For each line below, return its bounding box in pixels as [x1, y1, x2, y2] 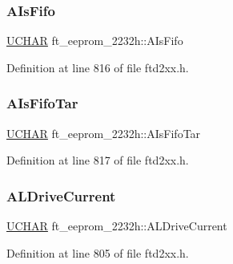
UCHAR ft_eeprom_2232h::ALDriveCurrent [6, 217, 227, 234]
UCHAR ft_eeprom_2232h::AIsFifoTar [6, 124, 201, 141]
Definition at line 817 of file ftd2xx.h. [6, 152, 189, 169]
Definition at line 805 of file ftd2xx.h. [6, 244, 189, 261]
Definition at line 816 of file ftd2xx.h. [6, 59, 189, 75]
